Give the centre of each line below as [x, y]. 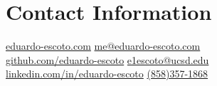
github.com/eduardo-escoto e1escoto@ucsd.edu [107, 59]
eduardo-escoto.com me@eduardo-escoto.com [103, 46]
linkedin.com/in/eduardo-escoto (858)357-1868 [107, 74]
